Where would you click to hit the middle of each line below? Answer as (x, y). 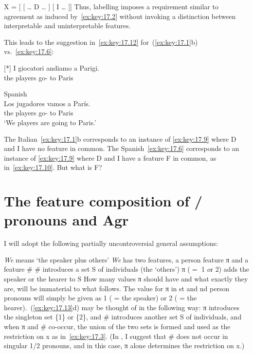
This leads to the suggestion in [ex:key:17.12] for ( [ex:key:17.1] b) (101, 42)
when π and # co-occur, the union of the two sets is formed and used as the (117, 326)
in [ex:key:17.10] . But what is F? (53, 167)
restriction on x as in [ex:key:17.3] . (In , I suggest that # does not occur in (116, 336)
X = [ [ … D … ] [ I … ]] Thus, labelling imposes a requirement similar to (111, 6)
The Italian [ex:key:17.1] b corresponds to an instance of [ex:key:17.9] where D (120, 139)
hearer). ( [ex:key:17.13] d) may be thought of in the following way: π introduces (122, 307)
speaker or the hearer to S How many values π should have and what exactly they (126, 279)
